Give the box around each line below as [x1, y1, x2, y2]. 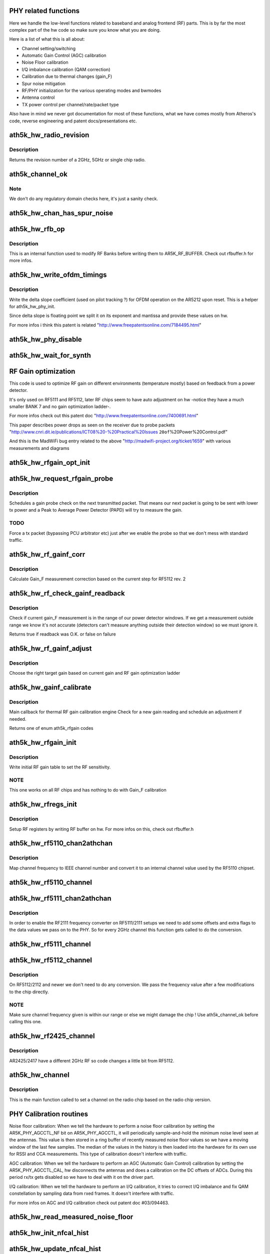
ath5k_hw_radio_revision [9, 131, 89, 139]
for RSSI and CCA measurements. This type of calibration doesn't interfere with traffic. [9, 1151, 187, 1157]
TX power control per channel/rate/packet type [21, 101, 119, 107]
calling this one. [9, 1019, 42, 1025]
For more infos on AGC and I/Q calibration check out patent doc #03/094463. [9, 1199, 169, 1206]
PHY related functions [9, 7, 80, 15]
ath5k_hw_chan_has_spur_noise [9, 209, 113, 217]
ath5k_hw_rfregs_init [9, 800, 77, 809]
